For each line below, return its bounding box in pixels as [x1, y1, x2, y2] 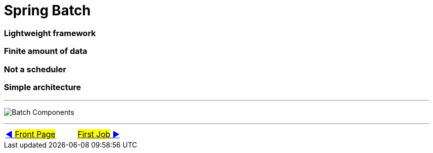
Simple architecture [4, 82, 81, 92]
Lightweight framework [4, 28, 96, 38]
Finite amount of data [4, 46, 87, 56]
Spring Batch [4, 2, 91, 19]
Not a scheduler [4, 64, 66, 74]
